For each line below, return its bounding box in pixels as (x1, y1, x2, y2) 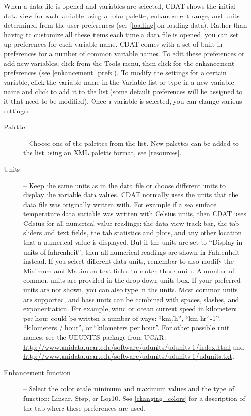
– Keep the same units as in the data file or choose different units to (23, 180, 226, 190)
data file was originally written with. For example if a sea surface (23, 199, 217, 209)
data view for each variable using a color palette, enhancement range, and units (4, 10, 240, 20)
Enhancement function (4, 367, 71, 377)
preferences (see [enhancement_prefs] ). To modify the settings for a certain (4, 67, 227, 78)
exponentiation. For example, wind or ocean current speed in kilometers (23, 304, 237, 314)
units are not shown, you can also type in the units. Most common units (23, 285, 238, 295)
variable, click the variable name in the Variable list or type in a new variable (4, 77, 234, 87)
